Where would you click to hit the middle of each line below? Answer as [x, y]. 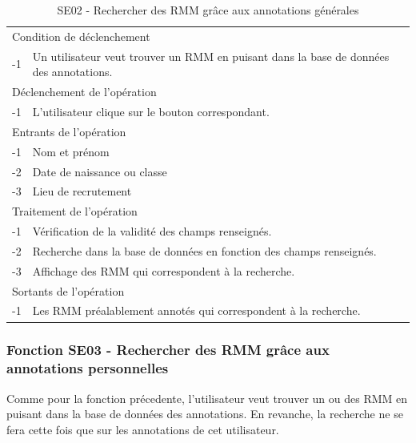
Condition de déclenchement [81, 36]
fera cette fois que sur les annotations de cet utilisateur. [143, 429]
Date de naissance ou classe [100, 171]
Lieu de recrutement [82, 191]
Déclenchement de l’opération [84, 92]
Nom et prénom [71, 151]
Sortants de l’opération [68, 290]
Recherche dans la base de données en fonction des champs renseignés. [204, 250]
